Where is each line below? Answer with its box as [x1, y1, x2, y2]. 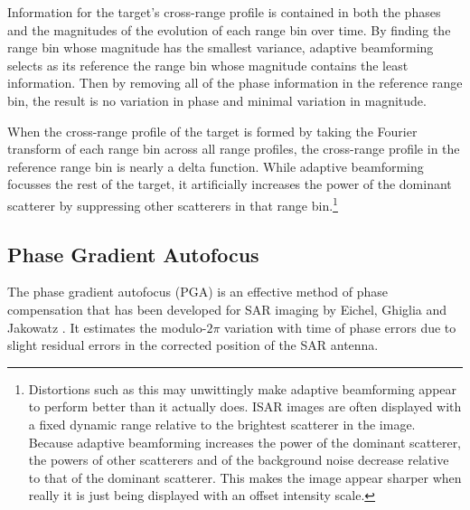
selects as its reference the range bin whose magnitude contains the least [7, 55, 409, 74]
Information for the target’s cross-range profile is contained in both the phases [7, 3, 441, 21]
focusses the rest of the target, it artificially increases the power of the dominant [7, 175, 452, 194]
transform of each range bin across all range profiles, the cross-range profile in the [7, 139, 460, 158]
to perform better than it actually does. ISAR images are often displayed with [28, 397, 462, 416]
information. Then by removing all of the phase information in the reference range [7, 73, 463, 92]
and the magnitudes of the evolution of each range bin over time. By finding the [7, 20, 451, 39]
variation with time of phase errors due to [224, 317, 456, 336]
